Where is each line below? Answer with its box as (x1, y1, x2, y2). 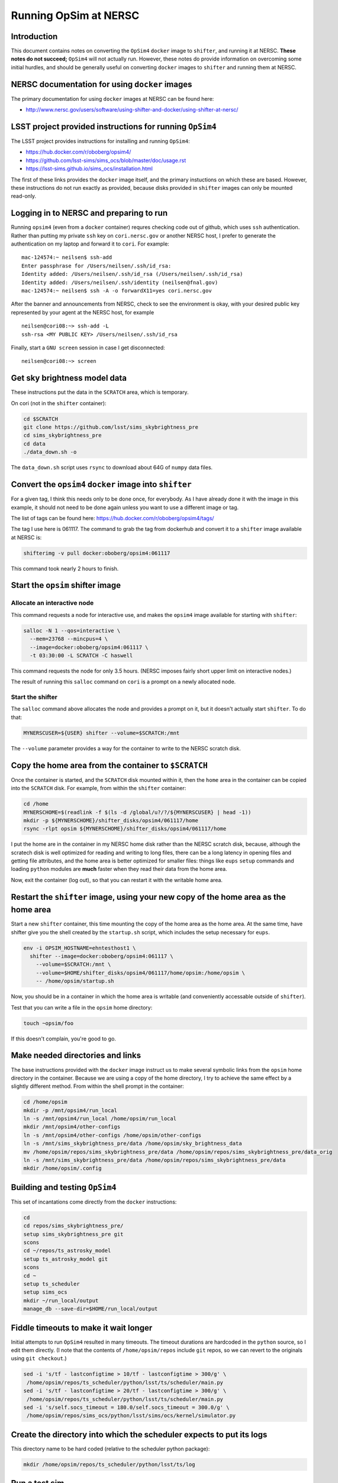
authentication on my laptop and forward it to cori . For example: (11, 240, 170, 247)
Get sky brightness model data (11, 373, 127, 383)
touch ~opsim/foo (23, 1020, 74, 1026)
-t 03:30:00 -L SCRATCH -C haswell (30, 652, 133, 658)
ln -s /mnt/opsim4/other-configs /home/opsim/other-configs (23, 1132, 202, 1138)
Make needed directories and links (11, 1051, 141, 1061)
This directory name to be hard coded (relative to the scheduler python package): (11, 1445, 210, 1452)
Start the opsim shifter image (11, 580, 121, 590)
